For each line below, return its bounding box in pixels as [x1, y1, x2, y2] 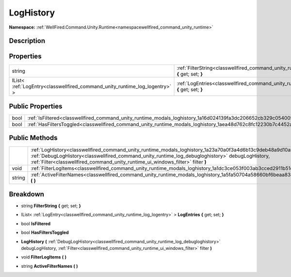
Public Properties [9, 102, 63, 110]
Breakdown [9, 190, 45, 198]
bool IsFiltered [21, 221, 51, 227]
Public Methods [9, 134, 58, 142]
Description [9, 37, 46, 45]
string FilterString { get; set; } [21, 203, 81, 209]
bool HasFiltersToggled [21, 229, 69, 235]
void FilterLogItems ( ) [21, 254, 67, 260]
